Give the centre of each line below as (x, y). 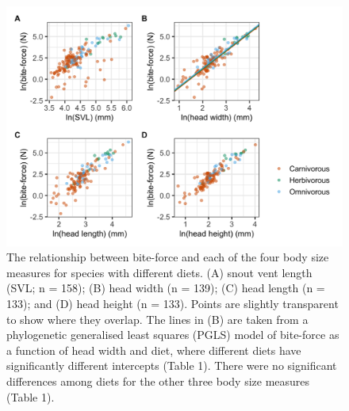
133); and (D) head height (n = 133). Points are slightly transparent (173, 304)
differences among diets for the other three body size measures (158, 381)
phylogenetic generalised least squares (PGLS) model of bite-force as (173, 335)
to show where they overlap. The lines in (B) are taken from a (157, 319)
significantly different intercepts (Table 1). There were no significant (172, 365)
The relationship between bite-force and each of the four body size (168, 257)
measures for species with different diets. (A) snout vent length (159, 272)
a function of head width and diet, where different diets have (154, 350)
